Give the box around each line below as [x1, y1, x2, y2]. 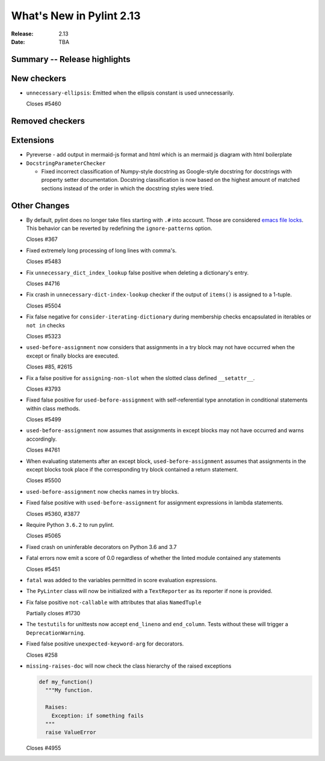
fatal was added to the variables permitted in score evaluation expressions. [26, 576, 218, 583]
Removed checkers [11, 116, 85, 126]
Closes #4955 [26, 744, 61, 752]
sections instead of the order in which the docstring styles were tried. [41, 184, 214, 192]
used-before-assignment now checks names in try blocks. [26, 488, 179, 495]
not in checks [26, 321, 66, 329]
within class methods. [26, 405, 81, 412]
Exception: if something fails [51, 712, 144, 719]
